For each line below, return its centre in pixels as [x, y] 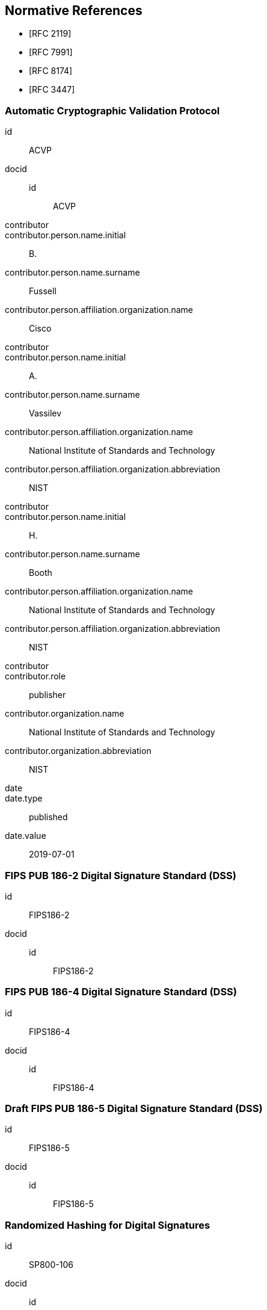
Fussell [43, 291]
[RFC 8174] [51, 71]
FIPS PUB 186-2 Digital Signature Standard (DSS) [121, 875]
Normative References [74, 11]
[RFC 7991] [51, 52]
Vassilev [45, 413]
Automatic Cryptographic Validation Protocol [112, 110]
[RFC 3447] [52, 90]
